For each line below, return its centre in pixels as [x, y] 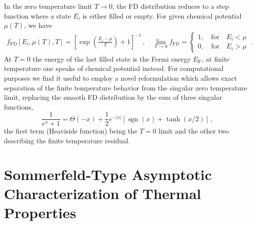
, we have [38, 25]
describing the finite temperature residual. [67, 141]
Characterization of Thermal [103, 193]
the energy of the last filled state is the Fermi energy [112, 58]
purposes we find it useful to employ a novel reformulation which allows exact [121, 78]
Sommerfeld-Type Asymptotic [108, 174]
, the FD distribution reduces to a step [171, 6]
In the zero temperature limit [48, 6]
